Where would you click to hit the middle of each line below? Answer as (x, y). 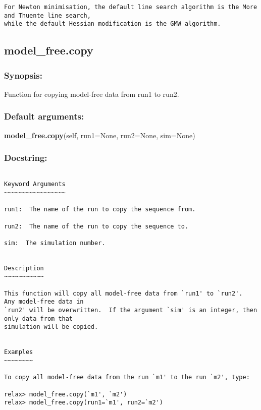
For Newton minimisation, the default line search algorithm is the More (131, 7)
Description (24, 268)
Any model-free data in (44, 302)
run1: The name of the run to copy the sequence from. (100, 210)
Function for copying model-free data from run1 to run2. (92, 94)
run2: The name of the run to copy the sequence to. (96, 226)
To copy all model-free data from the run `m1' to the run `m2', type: (127, 377)
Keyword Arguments (35, 184)
